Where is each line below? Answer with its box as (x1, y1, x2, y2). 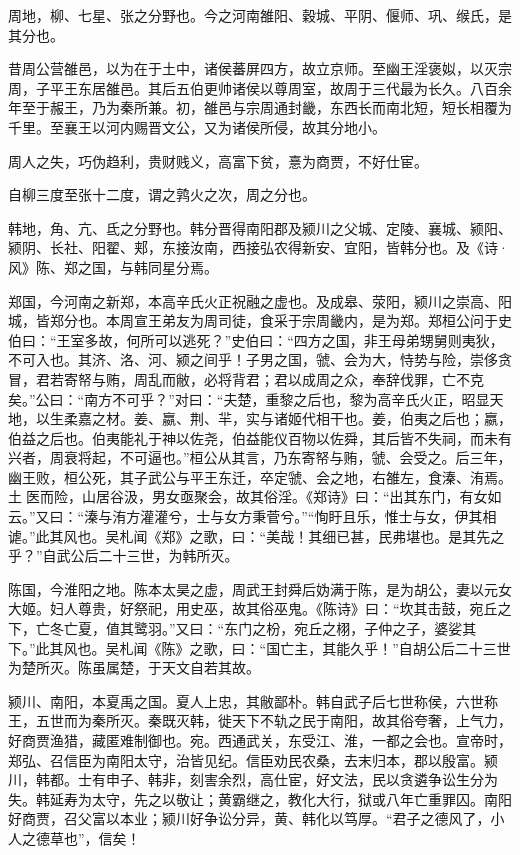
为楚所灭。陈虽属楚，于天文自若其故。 (8, 657, 260, 678)
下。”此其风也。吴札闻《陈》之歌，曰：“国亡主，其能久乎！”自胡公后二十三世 (8, 637, 511, 658)
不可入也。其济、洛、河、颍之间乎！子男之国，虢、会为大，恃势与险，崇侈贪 (8, 349, 512, 370)
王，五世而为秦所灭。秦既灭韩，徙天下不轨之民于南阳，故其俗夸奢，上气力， (8, 710, 512, 731)
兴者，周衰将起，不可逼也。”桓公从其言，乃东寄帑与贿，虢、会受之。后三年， (8, 447, 512, 468)
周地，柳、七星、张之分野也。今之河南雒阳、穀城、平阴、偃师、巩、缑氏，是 (8, 5, 512, 25)
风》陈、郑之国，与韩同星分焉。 (8, 256, 218, 277)
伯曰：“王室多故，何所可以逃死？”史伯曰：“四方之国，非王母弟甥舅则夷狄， (8, 329, 504, 350)
